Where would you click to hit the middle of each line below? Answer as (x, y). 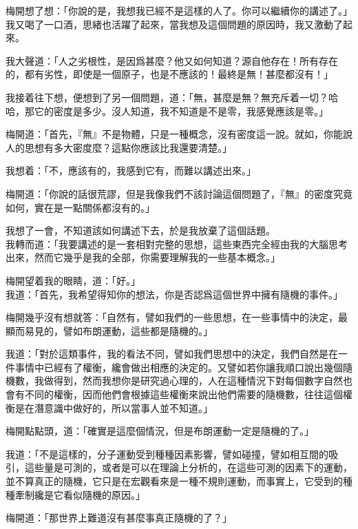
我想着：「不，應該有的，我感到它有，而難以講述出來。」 (131, 170)
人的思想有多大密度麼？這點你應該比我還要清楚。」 (119, 147)
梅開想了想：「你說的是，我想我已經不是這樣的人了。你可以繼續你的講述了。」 (179, 10)
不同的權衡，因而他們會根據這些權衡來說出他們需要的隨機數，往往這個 (183, 394)
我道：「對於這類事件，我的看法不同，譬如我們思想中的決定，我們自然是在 (172, 354)
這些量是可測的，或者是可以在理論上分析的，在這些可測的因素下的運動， (188, 467)
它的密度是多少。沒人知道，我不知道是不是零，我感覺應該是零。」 (181, 111)
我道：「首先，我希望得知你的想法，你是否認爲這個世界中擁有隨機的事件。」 (174, 294)
